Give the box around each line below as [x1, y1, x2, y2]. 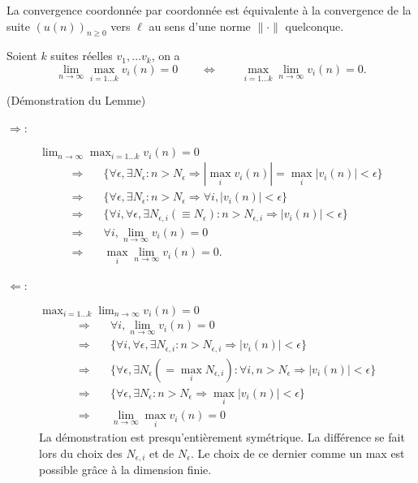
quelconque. [285, 17, 344, 34]
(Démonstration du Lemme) [6, 92, 146, 109]
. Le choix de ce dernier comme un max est [191, 444, 405, 461]
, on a [151, 47, 180, 64]
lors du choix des [39, 444, 123, 461]
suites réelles [50, 47, 113, 64]
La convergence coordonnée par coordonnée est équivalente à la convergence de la [6, 2, 412, 18]
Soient [6, 47, 37, 64]
